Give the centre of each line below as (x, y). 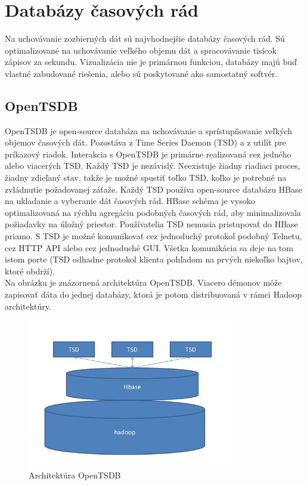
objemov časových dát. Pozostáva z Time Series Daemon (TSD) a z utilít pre (145, 142)
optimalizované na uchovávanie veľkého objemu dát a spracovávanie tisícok (141, 50)
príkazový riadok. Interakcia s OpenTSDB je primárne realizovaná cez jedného (148, 154)
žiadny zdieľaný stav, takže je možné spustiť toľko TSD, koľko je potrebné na (146, 177)
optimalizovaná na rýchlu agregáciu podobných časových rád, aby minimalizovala (153, 212)
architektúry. (28, 306)
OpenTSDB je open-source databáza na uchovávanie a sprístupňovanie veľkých (149, 130)
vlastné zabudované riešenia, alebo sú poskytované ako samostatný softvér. (141, 73)
